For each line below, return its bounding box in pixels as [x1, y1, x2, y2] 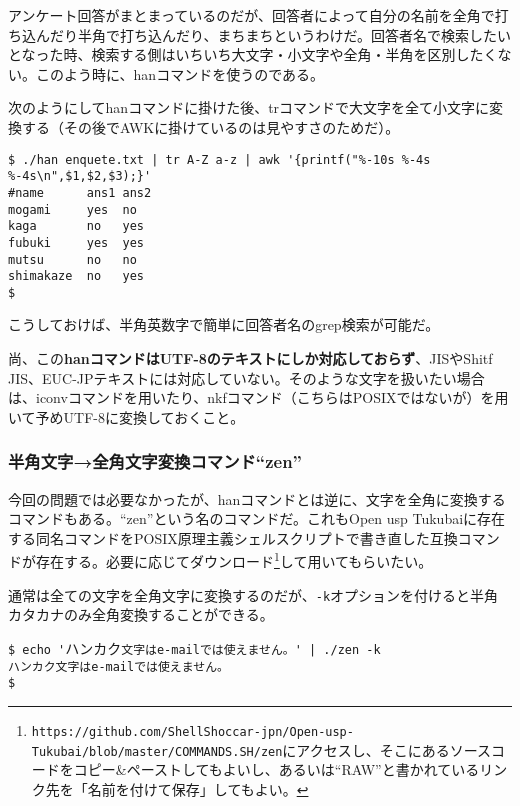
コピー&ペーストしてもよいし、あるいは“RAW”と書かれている [73, 759, 480, 780]
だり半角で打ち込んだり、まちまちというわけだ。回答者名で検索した [49, 24, 498, 45]
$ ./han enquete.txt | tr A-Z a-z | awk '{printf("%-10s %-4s [8, 152, 431, 167]
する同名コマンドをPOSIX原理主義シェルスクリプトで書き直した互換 [8, 527, 458, 548]
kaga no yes [8, 219, 145, 234]
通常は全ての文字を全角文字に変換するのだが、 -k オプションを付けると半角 [8, 584, 499, 605]
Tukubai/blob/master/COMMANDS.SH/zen [31, 744, 283, 759]
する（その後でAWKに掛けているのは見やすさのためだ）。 [21, 116, 400, 137]
